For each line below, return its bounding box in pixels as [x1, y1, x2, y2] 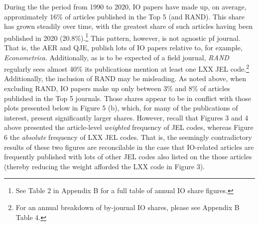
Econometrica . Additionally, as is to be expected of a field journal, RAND [4, 52, 229, 62]
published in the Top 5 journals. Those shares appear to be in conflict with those [4, 93, 252, 103]
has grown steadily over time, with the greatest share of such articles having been [4, 21, 253, 31]
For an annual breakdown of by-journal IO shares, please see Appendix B [15, 202, 240, 212]
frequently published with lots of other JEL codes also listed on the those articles [4, 151, 252, 162]
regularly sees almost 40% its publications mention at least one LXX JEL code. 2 [4, 62, 250, 74]
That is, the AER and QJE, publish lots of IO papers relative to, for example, [4, 42, 243, 53]
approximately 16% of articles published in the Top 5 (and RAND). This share [4, 11, 245, 21]
